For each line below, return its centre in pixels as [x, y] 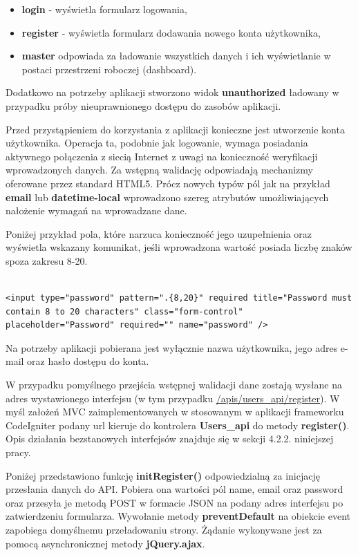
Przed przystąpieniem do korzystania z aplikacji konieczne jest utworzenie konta [175, 129]
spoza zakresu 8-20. [47, 260]
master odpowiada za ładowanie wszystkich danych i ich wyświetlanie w [176, 56]
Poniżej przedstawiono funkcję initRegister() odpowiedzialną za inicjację [163, 475]
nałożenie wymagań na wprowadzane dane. [96, 210]
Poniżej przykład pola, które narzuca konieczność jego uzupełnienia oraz [159, 233]
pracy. [18, 452]
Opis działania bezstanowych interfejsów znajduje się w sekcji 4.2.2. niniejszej [170, 439]
